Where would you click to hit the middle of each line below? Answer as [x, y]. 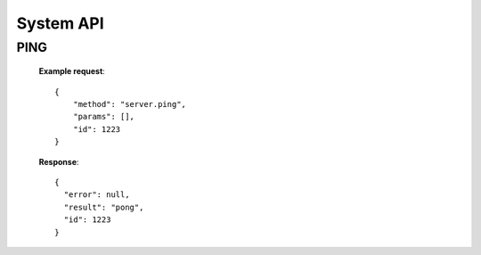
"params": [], [104, 117]
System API [60, 23]
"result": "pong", [104, 207]
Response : [59, 161]
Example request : [72, 71]
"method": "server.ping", [130, 104]
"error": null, [97, 195]
